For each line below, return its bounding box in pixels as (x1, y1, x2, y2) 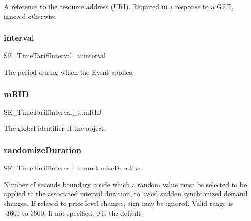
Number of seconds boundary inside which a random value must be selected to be (4, 179, 247, 189)
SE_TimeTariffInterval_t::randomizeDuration (4, 163, 141, 173)
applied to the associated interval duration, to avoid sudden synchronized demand (4, 188, 248, 199)
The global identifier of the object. (4, 123, 106, 133)
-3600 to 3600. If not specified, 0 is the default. (4, 207, 143, 218)
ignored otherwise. (4, 11, 58, 21)
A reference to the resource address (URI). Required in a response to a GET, (4, 1, 234, 11)
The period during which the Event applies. (4, 67, 134, 77)
